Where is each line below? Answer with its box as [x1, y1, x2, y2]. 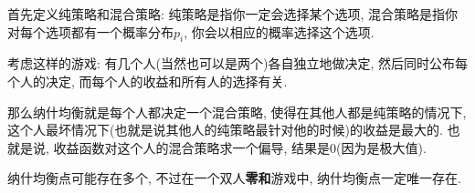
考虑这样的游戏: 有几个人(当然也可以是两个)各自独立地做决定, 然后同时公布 [7, 54, 455, 73]
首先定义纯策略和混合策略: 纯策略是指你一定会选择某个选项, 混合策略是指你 [7, 5, 459, 23]
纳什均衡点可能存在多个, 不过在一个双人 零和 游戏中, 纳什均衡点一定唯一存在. [7, 168, 462, 188]
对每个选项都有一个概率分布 [7, 22, 174, 41]
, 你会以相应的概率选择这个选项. [184, 22, 375, 41]
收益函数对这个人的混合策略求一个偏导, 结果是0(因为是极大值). [53, 137, 427, 157]
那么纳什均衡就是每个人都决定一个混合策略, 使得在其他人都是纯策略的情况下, [7, 102, 467, 121]
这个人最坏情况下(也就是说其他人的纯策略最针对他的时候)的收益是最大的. [7, 120, 443, 139]
